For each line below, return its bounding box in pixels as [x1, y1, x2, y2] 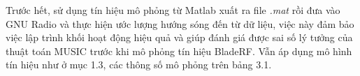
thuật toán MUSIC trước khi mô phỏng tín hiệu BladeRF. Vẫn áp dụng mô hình [6, 43, 352, 58]
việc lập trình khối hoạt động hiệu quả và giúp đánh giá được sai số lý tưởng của [6, 30, 353, 45]
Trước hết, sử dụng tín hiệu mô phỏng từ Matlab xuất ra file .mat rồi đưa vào [6, 3, 340, 17]
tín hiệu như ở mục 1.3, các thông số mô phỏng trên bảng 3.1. [6, 57, 272, 72]
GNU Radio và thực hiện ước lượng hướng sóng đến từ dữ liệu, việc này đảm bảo [6, 16, 354, 31]
